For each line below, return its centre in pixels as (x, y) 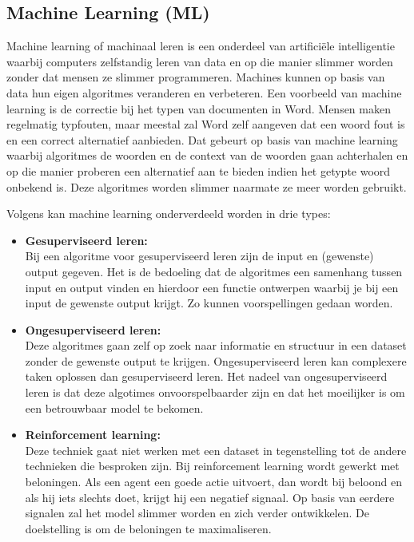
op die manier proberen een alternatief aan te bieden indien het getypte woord (199, 170)
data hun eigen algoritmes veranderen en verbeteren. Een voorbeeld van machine (204, 92)
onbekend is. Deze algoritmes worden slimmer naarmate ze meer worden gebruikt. (207, 186)
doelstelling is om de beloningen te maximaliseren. (148, 528)
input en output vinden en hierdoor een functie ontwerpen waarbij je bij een (212, 287)
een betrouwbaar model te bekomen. (114, 407)
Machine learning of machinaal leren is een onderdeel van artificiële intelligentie (201, 46)
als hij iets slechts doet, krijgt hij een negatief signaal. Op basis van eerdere (210, 497)
